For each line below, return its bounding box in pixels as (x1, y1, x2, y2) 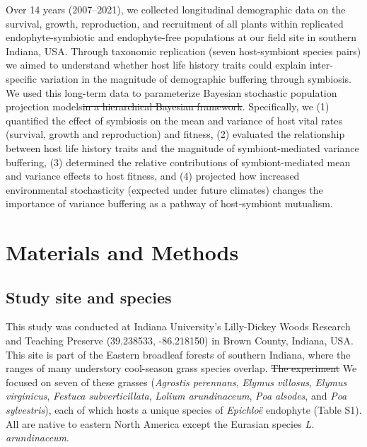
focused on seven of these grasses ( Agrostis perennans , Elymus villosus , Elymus (6, 374, 347, 389)
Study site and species (6, 286, 172, 308)
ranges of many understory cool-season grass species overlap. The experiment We (6, 361, 357, 376)
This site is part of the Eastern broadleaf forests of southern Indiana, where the (6, 347, 351, 361)
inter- (309, 57, 333, 72)
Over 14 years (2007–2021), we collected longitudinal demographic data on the (6, 2, 346, 16)
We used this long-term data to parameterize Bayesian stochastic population (6, 85, 337, 100)
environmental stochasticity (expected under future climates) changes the (6, 182, 323, 197)
